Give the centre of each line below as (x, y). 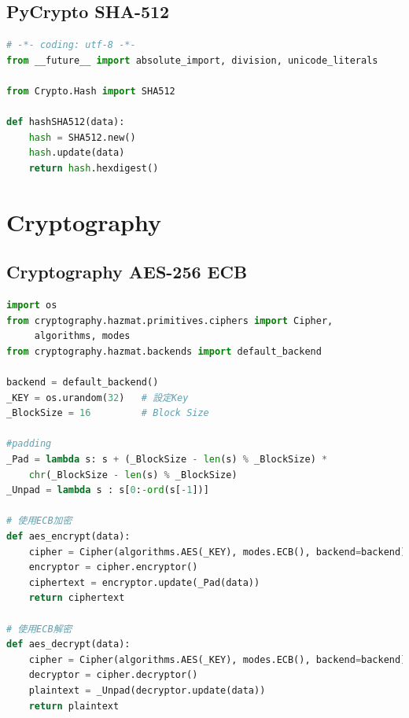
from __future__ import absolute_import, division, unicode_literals (192, 60)
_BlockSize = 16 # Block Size (108, 413)
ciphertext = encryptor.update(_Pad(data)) (144, 582)
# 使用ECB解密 (39, 629)
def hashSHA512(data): (66, 122)
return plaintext (74, 706)
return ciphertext (77, 598)
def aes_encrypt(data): (68, 537)
